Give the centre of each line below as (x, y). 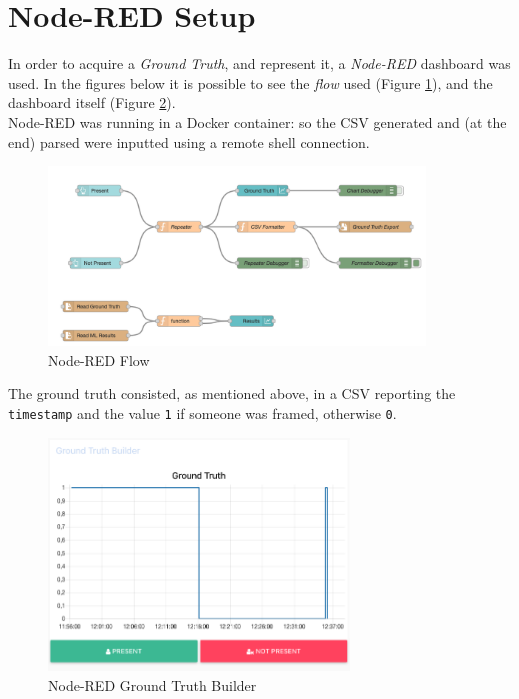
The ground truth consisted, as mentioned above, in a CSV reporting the (232, 393)
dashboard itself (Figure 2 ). (92, 102)
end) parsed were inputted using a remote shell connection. (189, 141)
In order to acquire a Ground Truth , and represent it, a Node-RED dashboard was (259, 63)
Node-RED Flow (99, 359)
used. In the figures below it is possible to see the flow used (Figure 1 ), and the (250, 82)
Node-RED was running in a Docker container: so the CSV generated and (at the (257, 121)
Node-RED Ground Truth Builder (152, 684)
